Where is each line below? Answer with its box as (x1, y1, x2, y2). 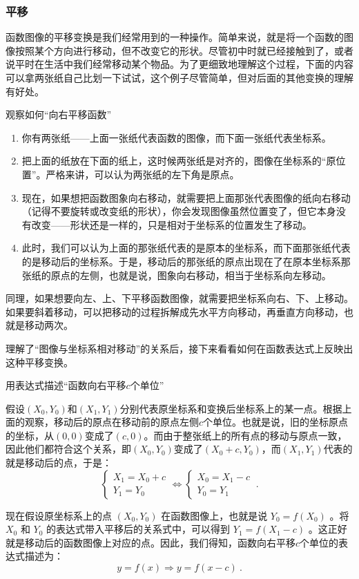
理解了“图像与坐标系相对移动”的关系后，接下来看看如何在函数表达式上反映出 (6, 341, 353, 355)
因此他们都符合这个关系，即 (6, 442, 131, 456)
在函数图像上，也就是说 (161, 508, 268, 522)
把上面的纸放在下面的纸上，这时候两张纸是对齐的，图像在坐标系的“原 (21, 153, 336, 168)
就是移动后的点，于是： (6, 455, 112, 470)
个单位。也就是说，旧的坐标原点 (203, 415, 349, 429)
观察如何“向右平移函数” (6, 107, 112, 122)
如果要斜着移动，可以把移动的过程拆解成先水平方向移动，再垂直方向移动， (6, 304, 344, 319)
